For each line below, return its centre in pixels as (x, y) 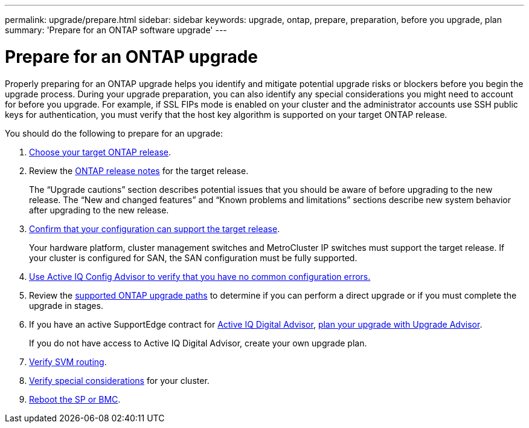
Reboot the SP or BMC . (75, 399)
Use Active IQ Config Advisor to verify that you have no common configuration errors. (200, 276)
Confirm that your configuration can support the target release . (155, 229)
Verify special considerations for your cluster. (119, 380)
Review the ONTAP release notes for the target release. (139, 170)
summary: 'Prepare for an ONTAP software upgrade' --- (116, 30)
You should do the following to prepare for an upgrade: (114, 133)
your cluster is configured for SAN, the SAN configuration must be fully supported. (193, 258)
